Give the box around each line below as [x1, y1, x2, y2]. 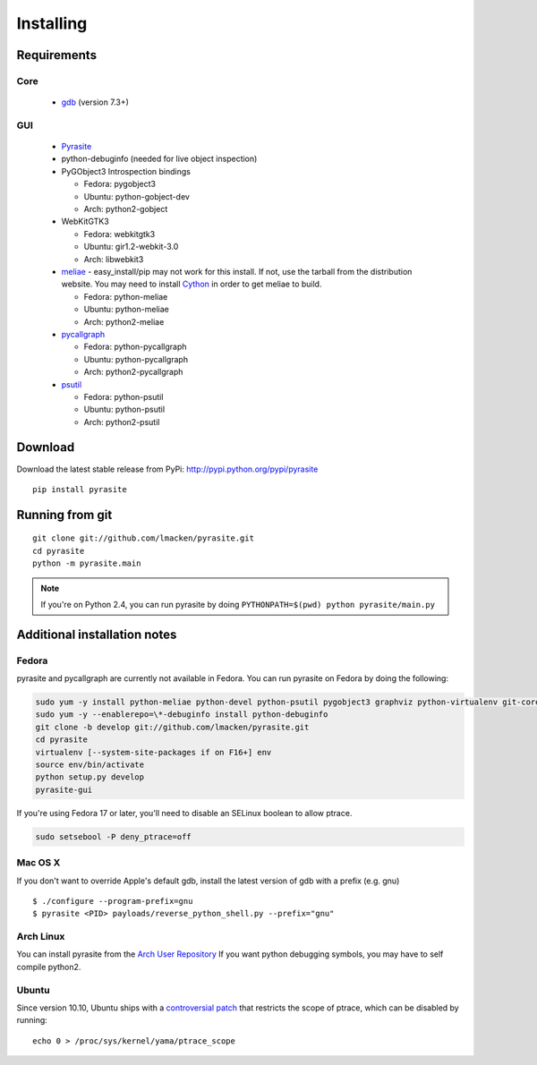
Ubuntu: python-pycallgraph [83, 354, 188, 364]
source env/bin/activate [35, 760, 145, 770]
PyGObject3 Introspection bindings [61, 166, 192, 176]
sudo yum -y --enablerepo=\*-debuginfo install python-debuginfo [35, 710, 328, 720]
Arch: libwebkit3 [83, 253, 144, 264]
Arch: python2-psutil [83, 416, 160, 427]
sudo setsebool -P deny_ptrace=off [35, 831, 192, 841]
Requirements [16, 47, 98, 63]
